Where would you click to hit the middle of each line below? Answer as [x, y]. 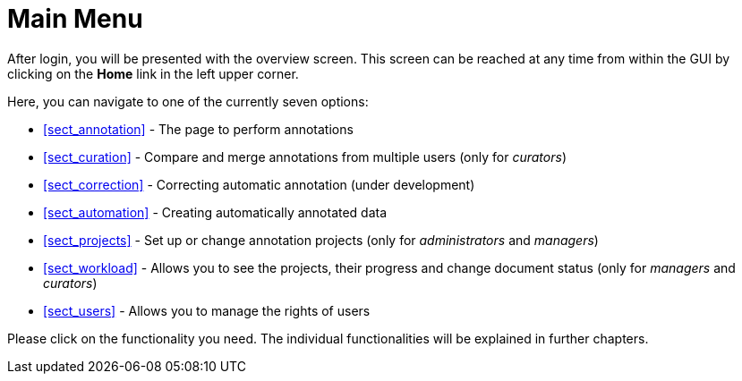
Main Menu [75, 19]
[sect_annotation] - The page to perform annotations [198, 129]
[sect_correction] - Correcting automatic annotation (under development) [259, 184]
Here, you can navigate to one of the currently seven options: [188, 101]
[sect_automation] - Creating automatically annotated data [215, 212]
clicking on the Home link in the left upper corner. [153, 73]
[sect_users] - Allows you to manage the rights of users [207, 310]
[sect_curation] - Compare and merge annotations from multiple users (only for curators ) [305, 157]
